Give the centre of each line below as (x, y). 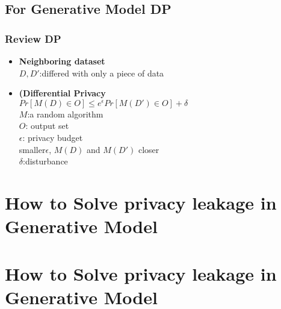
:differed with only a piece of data (102, 73)
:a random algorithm (65, 114)
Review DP (33, 38)
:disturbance (45, 161)
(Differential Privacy (62, 93)
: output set (47, 126)
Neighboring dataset (62, 61)
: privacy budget (53, 137)
